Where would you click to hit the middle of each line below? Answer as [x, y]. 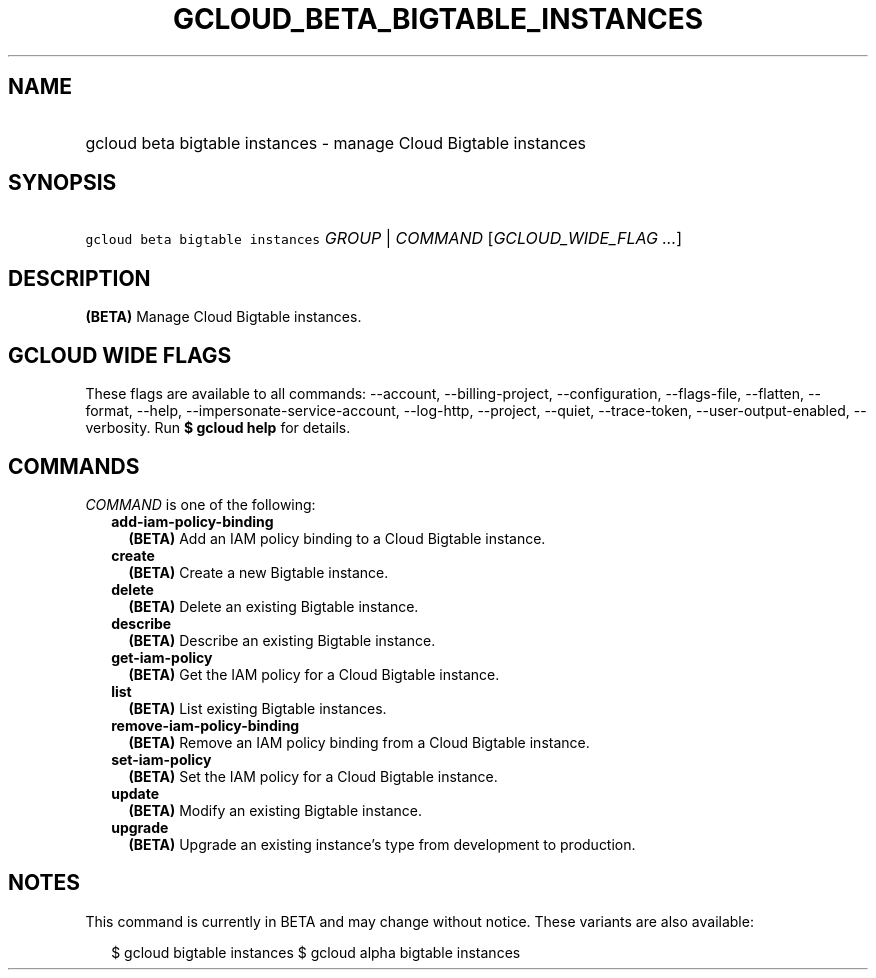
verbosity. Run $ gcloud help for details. [218, 428]
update [135, 793]
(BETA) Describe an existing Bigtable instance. [282, 640]
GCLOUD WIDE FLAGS [120, 355]
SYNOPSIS [62, 183]
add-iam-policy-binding [192, 521]
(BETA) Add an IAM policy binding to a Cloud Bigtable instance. [337, 538]
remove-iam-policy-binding [205, 725]
